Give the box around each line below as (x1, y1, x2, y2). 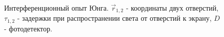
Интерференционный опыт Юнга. (4, 3, 109, 13)
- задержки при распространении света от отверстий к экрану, (17, 13, 212, 23)
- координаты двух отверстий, (126, 3, 219, 13)
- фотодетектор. (4, 23, 52, 33)
